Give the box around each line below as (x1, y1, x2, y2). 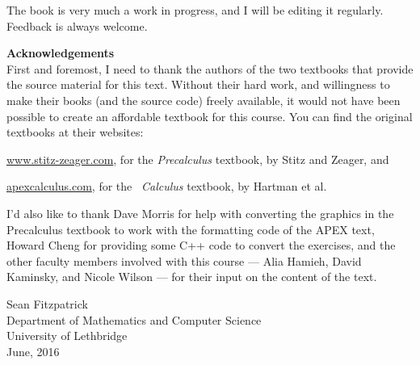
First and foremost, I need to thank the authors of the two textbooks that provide (6, 60, 414, 77)
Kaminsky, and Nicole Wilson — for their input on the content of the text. (6, 268, 377, 285)
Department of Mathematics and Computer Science (6, 311, 262, 328)
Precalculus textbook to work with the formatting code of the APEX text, (6, 220, 375, 237)
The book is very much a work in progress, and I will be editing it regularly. (6, 2, 384, 18)
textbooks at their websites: (6, 124, 144, 141)
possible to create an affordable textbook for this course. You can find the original (6, 107, 413, 124)
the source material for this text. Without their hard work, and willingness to (6, 76, 390, 93)
